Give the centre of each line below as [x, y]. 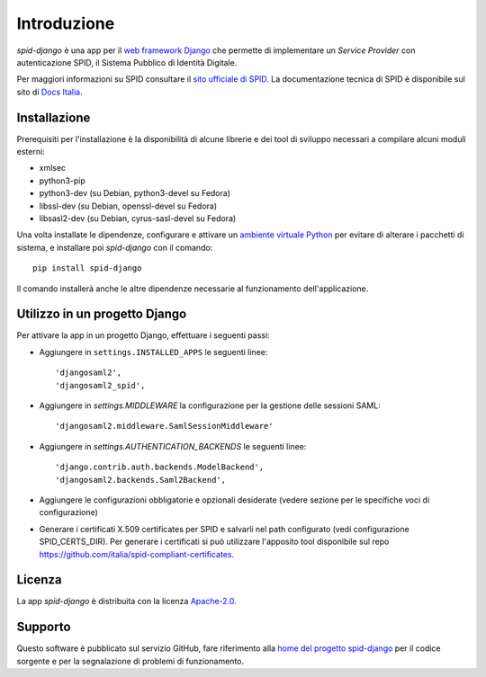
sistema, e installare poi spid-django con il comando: [115, 247]
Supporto [44, 627]
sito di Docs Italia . [49, 92]
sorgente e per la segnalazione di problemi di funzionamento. [130, 661]
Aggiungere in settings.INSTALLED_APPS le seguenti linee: [153, 352]
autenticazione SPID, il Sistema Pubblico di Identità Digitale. [127, 62]
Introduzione [66, 23]
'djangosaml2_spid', [100, 385]
